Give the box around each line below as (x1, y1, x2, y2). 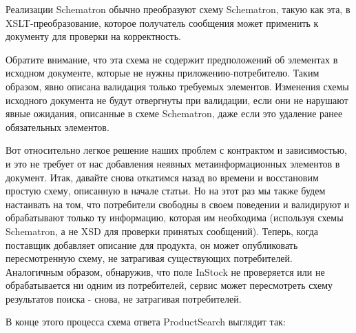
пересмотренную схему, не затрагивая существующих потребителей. (6, 251, 293, 265)
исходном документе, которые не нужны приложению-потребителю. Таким (6, 65, 320, 80)
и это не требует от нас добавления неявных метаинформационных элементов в (6, 156, 340, 170)
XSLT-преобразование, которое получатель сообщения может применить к (6, 15, 319, 30)
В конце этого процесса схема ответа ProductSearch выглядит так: (6, 314, 286, 329)
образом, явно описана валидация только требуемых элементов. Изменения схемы (6, 79, 349, 93)
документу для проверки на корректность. (6, 29, 181, 43)
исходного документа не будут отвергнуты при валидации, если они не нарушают (6, 92, 348, 107)
